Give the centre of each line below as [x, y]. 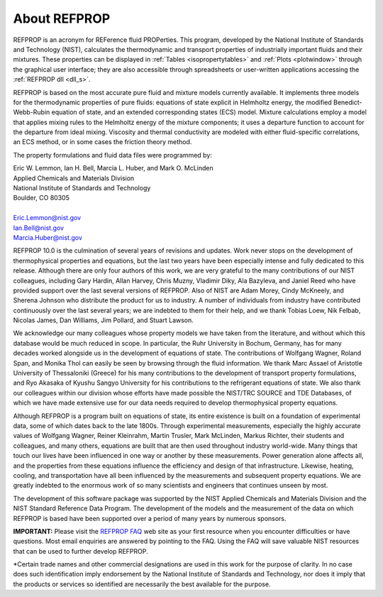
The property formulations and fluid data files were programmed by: [113, 155]
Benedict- [348, 102]
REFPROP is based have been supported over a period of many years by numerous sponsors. [150, 518]
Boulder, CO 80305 [41, 198]
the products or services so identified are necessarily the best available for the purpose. [142, 584]
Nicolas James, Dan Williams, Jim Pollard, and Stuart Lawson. [104, 320]
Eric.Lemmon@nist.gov [47, 218]
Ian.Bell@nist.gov [38, 228]
